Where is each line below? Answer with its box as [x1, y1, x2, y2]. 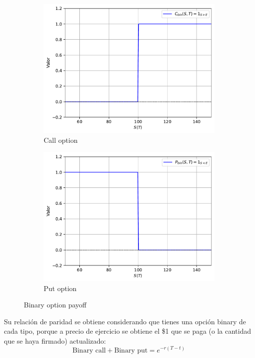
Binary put [114, 347, 148, 354]
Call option [44, 134, 78, 145]
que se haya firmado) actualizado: [4, 335, 106, 346]
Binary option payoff [24, 299, 87, 310]
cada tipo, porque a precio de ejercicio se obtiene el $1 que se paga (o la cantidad [4, 326, 252, 336]
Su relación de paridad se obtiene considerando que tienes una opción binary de [4, 316, 246, 326]
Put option [44, 283, 77, 293]
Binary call [72, 347, 106, 354]
